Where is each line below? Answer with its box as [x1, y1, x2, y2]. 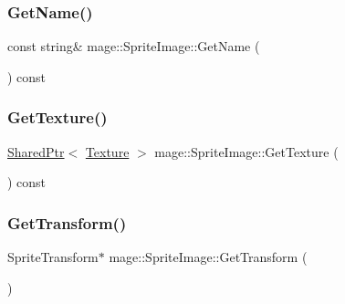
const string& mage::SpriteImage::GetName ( [7, 37, 260, 56]
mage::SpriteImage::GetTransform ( [109, 247, 308, 267]
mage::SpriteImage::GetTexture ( [154, 142, 339, 161]
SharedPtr [7, 142, 65, 161]
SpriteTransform [7, 247, 99, 267]
